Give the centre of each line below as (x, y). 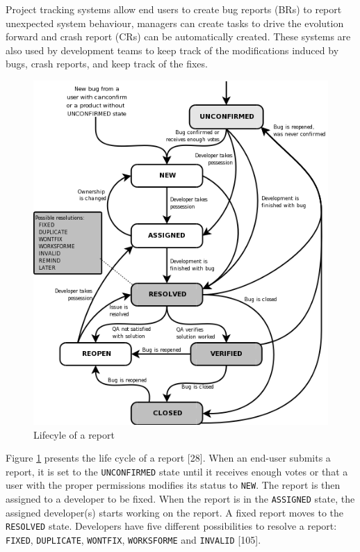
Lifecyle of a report (74, 434)
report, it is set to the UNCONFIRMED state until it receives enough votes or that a (177, 471)
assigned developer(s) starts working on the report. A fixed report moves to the (175, 512)
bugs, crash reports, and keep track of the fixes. (107, 64)
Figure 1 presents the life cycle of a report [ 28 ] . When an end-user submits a (168, 458)
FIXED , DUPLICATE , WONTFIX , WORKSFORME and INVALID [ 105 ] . (133, 539)
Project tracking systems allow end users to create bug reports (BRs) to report (174, 9)
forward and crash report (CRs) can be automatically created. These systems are (178, 36)
